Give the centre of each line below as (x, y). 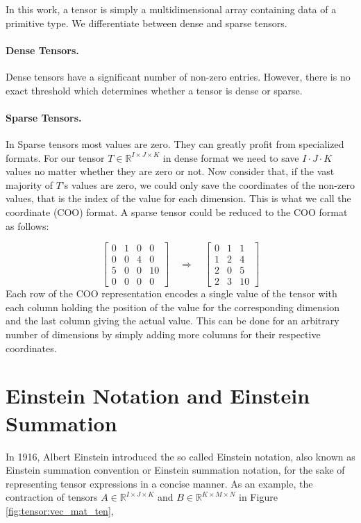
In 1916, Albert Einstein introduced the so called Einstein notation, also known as (180, 456)
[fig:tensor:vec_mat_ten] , (60, 510)
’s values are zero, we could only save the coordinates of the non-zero (208, 184)
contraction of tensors (52, 497)
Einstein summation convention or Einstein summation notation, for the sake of (175, 470)
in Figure (258, 497)
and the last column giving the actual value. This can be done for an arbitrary (173, 321)
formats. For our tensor (55, 157)
